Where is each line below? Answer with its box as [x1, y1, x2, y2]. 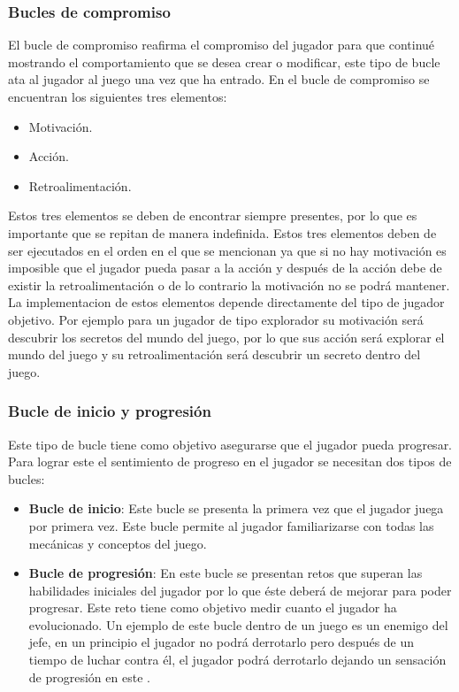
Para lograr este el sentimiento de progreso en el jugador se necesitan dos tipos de [8, 452, 452, 471]
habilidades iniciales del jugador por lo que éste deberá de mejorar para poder [28, 581, 452, 599]
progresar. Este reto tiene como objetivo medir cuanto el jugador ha [28, 598, 397, 617]
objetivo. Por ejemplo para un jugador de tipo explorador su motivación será [8, 310, 424, 328]
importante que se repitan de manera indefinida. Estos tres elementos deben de [8, 223, 437, 242]
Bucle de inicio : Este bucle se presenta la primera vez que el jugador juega [28, 499, 444, 518]
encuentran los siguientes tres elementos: [8, 88, 227, 105]
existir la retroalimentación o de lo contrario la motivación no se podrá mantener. [8, 275, 450, 294]
